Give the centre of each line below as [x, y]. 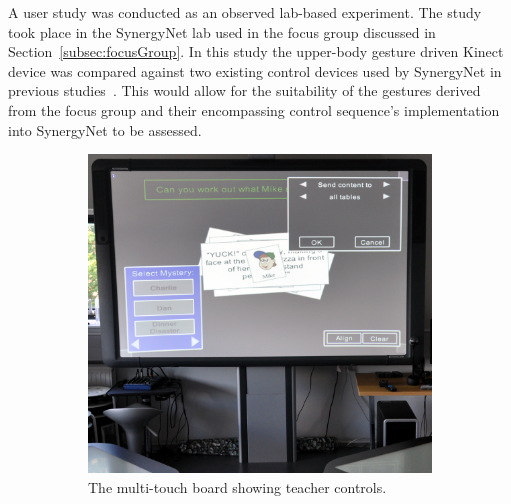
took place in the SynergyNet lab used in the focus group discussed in [222, 31]
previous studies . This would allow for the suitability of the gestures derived [244, 90]
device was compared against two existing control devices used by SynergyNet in [255, 70]
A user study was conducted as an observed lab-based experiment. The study [245, 12]
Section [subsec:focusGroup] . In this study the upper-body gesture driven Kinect [256, 51]
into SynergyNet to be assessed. [105, 129]
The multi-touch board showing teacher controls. [237, 486]
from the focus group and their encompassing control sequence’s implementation [254, 109]
